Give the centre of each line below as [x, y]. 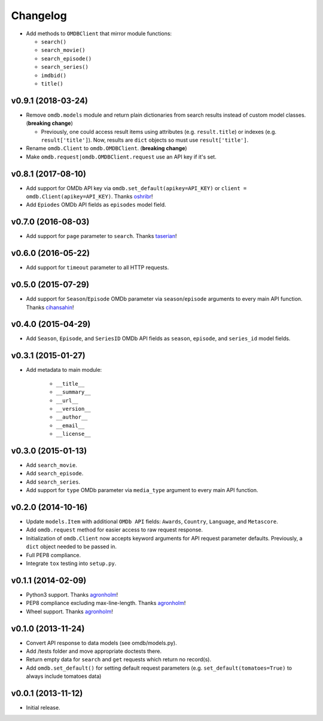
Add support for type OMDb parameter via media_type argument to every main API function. [142, 490]
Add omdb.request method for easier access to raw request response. [115, 530]
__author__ [72, 417]
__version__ [73, 409]
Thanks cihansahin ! [50, 307]
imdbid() [54, 75]
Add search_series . [53, 482]
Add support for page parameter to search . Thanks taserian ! [101, 236]
